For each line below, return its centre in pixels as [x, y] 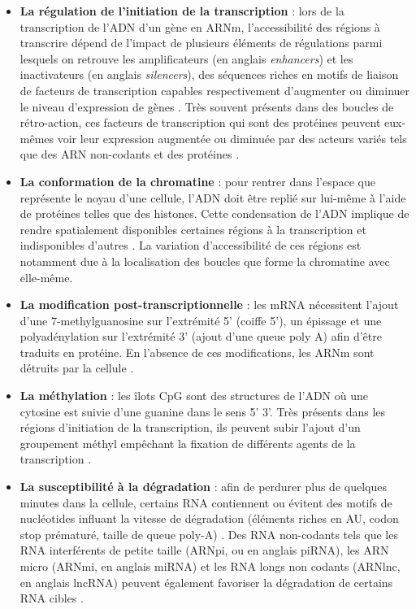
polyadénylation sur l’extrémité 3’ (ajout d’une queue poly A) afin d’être [201, 336]
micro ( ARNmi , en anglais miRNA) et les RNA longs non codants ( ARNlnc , [210, 566]
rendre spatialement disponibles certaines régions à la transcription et [193, 229]
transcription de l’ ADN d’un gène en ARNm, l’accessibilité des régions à [200, 26]
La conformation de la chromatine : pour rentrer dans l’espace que [197, 181]
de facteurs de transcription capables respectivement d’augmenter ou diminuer [215, 90]
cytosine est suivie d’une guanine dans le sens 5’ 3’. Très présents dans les [203, 411]
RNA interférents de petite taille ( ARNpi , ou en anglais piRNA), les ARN [204, 550]
